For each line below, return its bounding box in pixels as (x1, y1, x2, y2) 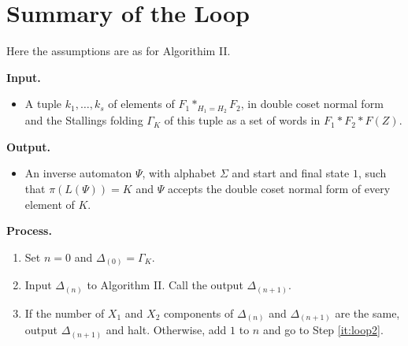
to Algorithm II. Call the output (87, 277, 243, 293)
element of (24, 195, 75, 212)
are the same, (335, 304, 400, 321)
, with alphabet (142, 165, 217, 181)
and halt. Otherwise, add (106, 322, 227, 338)
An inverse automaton (24, 165, 132, 181)
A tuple (24, 95, 62, 112)
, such (358, 165, 387, 181)
